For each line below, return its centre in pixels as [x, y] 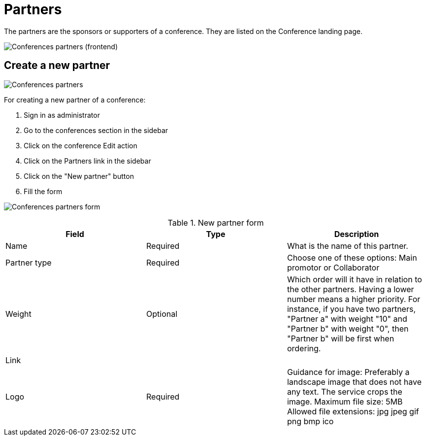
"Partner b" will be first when [341, 338]
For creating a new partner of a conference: [75, 100]
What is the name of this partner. [347, 246]
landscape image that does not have [354, 382]
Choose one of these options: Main [352, 257]
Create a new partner [57, 66]
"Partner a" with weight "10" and [347, 319]
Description [357, 234]
